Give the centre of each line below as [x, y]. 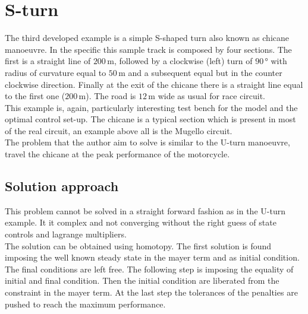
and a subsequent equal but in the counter [205, 72]
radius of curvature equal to [56, 72]
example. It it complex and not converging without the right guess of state [141, 222]
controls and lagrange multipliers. [66, 234]
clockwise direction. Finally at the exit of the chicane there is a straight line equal [154, 84]
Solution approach [62, 186]
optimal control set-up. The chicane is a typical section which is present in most [150, 119]
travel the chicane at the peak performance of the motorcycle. [117, 154]
